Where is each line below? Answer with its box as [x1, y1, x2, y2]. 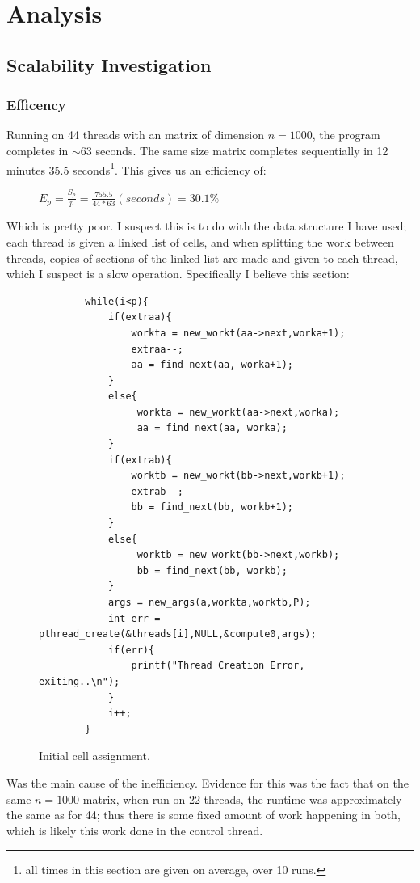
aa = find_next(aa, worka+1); [131, 359, 293, 371]
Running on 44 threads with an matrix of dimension [6, 126, 264, 143]
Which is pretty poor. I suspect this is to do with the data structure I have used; [6, 218, 407, 234]
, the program [312, 126, 380, 143]
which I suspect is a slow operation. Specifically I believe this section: [6, 265, 350, 282]
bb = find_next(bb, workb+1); [131, 501, 293, 513]
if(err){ [107, 644, 155, 656]
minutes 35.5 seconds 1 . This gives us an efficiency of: [6, 158, 267, 178]
